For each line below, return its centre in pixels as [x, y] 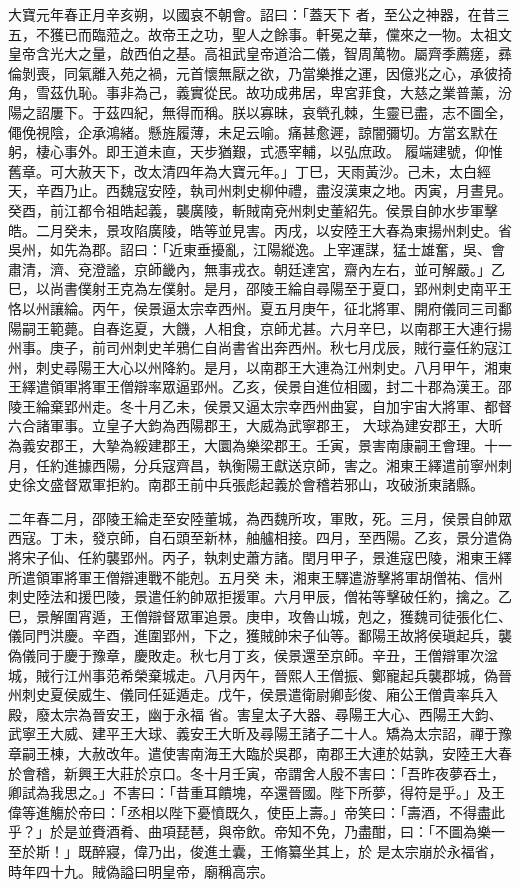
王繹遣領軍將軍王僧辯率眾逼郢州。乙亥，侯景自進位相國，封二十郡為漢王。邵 [260, 386]
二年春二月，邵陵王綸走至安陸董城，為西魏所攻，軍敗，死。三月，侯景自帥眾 [260, 517]
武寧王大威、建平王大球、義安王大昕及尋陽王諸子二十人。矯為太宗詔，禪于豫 [260, 733]
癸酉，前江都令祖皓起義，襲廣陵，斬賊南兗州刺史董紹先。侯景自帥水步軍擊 [253, 209]
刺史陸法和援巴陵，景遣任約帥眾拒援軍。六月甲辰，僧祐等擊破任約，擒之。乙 [260, 596]
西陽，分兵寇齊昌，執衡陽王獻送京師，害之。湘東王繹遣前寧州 [294, 464]
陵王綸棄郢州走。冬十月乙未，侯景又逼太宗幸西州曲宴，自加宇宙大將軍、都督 [260, 405]
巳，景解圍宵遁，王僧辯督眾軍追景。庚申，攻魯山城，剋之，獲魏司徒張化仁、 [260, 615]
